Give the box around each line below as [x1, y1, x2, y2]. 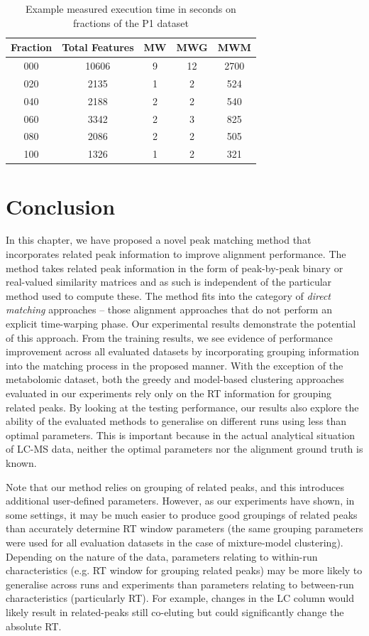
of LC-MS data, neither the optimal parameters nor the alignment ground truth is [6, 441, 363, 456]
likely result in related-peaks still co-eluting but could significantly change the [6, 604, 344, 619]
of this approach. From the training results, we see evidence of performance [6, 330, 333, 345]
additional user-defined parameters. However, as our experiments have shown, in [6, 493, 355, 508]
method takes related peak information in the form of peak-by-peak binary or [6, 260, 343, 275]
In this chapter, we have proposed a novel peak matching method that [6, 232, 312, 247]
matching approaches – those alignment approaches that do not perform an [6, 302, 332, 317]
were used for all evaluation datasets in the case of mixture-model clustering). [6, 534, 343, 549]
